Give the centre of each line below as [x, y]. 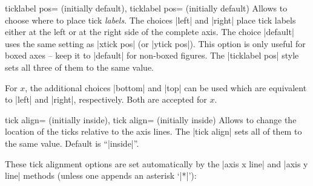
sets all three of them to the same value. [79, 67]
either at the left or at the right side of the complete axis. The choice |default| [150, 32]
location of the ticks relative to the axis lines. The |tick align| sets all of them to [153, 131]
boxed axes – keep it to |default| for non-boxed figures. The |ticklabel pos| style [152, 55]
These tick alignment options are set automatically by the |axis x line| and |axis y [156, 163]
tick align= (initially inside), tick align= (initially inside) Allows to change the [151, 119]
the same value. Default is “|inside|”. [72, 143]
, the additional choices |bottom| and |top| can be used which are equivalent [166, 87]
